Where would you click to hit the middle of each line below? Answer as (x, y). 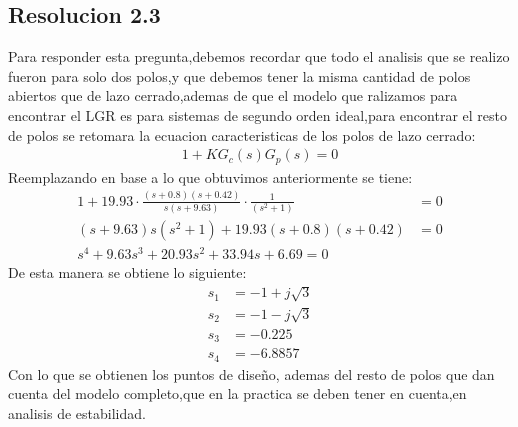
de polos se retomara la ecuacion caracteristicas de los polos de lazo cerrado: (242, 134)
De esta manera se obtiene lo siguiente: (127, 272)
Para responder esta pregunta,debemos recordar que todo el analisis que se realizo (259, 56)
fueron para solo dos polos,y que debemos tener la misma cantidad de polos (239, 75)
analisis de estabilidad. (77, 412)
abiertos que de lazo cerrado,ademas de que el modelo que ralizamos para (233, 95)
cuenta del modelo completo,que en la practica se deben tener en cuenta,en (237, 393)
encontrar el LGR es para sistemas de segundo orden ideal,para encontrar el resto (257, 114)
